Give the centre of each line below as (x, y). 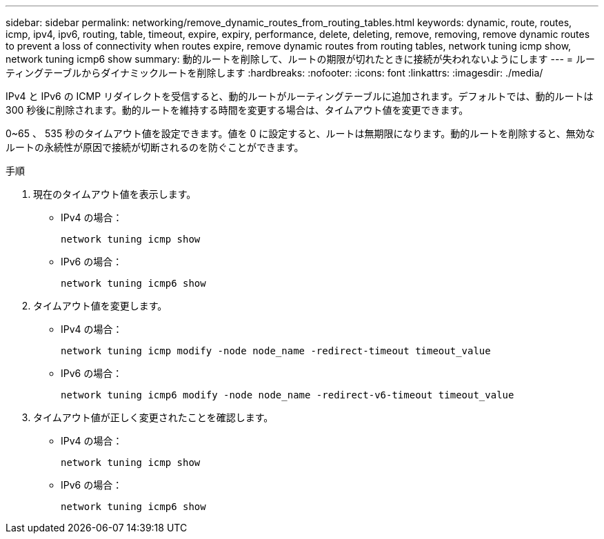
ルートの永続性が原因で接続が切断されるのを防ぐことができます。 (155, 147)
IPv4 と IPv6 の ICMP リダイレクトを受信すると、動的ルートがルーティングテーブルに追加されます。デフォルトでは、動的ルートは (300, 96)
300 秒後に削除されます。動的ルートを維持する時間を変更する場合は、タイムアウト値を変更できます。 (237, 110)
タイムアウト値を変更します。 (100, 306)
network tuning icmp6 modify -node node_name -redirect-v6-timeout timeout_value (288, 395)
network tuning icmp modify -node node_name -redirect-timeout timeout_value (276, 351)
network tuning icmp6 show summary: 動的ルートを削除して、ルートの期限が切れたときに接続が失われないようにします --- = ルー (300, 59)
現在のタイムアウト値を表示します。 (115, 194)
